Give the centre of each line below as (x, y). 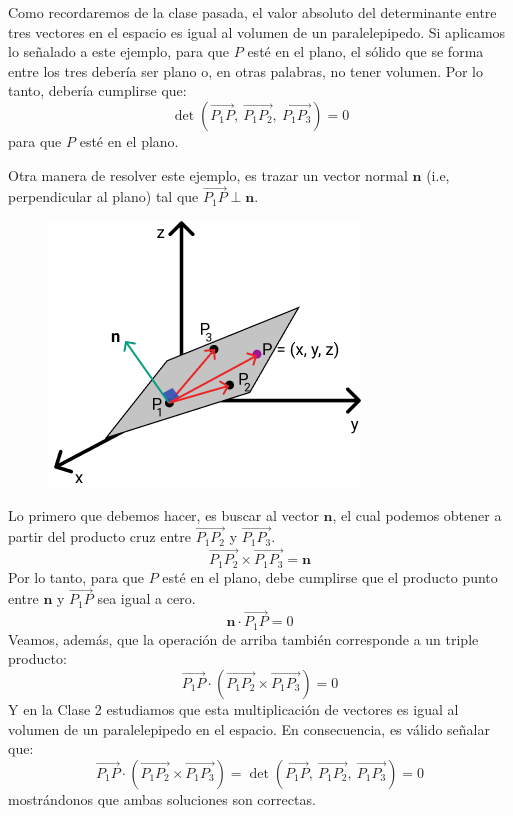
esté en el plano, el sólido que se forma (365, 51)
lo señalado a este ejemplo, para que (119, 51)
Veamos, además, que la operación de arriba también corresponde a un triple (243, 638)
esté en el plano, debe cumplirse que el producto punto (330, 576)
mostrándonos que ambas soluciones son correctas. (162, 798)
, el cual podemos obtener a (417, 514)
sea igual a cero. (146, 598)
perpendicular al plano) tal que (103, 196)
